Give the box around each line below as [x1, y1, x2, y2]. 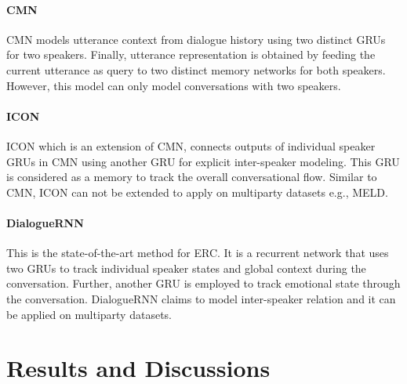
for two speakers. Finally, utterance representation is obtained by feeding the [6, 46, 376, 63]
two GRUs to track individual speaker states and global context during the [6, 259, 366, 276]
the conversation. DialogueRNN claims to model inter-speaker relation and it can [6, 290, 396, 306]
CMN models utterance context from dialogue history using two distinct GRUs [6, 31, 386, 47]
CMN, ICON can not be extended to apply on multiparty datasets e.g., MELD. [6, 183, 388, 200]
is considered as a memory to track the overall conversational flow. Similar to [6, 168, 377, 185]
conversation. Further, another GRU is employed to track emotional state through [6, 275, 401, 292]
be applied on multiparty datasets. [6, 306, 172, 322]
